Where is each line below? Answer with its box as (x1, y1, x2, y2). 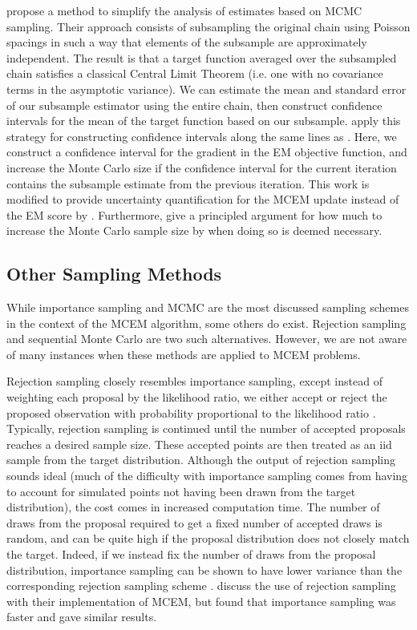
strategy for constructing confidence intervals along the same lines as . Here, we (6, 127, 397, 144)
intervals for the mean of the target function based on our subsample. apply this (6, 112, 401, 129)
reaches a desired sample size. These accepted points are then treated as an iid (6, 435, 392, 452)
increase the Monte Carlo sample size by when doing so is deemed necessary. (6, 222, 383, 239)
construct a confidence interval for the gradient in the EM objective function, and (6, 143, 407, 160)
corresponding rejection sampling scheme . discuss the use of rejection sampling (6, 577, 396, 594)
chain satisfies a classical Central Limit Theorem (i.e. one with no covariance (6, 65, 383, 82)
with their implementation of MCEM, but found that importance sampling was (6, 592, 396, 609)
